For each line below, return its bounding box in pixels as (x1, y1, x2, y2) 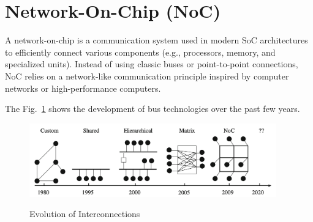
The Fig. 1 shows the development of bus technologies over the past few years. (5, 102, 300, 115)
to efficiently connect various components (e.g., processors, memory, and (5, 45, 276, 58)
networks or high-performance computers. (5, 81, 161, 94)
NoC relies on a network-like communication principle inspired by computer (5, 69, 289, 82)
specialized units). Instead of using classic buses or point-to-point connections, (5, 57, 298, 70)
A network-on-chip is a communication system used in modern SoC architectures (5, 34, 308, 46)
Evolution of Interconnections (29, 207, 140, 220)
